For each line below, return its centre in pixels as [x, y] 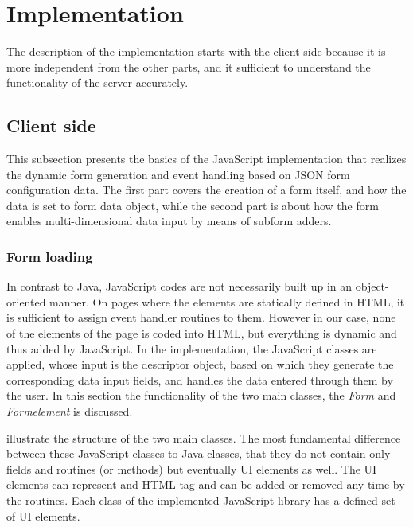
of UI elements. [43, 515]
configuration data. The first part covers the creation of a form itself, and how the [206, 190]
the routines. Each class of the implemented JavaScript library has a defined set [201, 500]
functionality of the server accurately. [97, 82]
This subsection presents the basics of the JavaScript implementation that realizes [206, 159]
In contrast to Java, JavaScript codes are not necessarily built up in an [179, 286]
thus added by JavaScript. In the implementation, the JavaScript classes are [192, 348]
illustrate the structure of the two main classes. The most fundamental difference [204, 437]
